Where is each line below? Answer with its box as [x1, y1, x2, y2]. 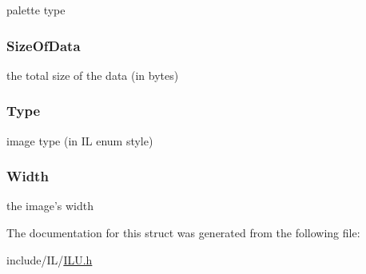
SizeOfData [6, 35, 81, 55]
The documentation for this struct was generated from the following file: [6, 224, 360, 241]
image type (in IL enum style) [6, 132, 153, 149]
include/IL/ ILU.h [6, 251, 93, 268]
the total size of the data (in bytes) [6, 66, 179, 83]
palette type [6, 2, 66, 18]
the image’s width [6, 197, 93, 214]
